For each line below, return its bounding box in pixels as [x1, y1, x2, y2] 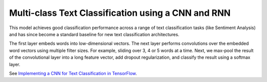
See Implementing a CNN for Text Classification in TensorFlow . [9, 70, 137, 76]
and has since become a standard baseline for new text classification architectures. [9, 31, 179, 37]
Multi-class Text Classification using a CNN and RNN [9, 7, 231, 18]
